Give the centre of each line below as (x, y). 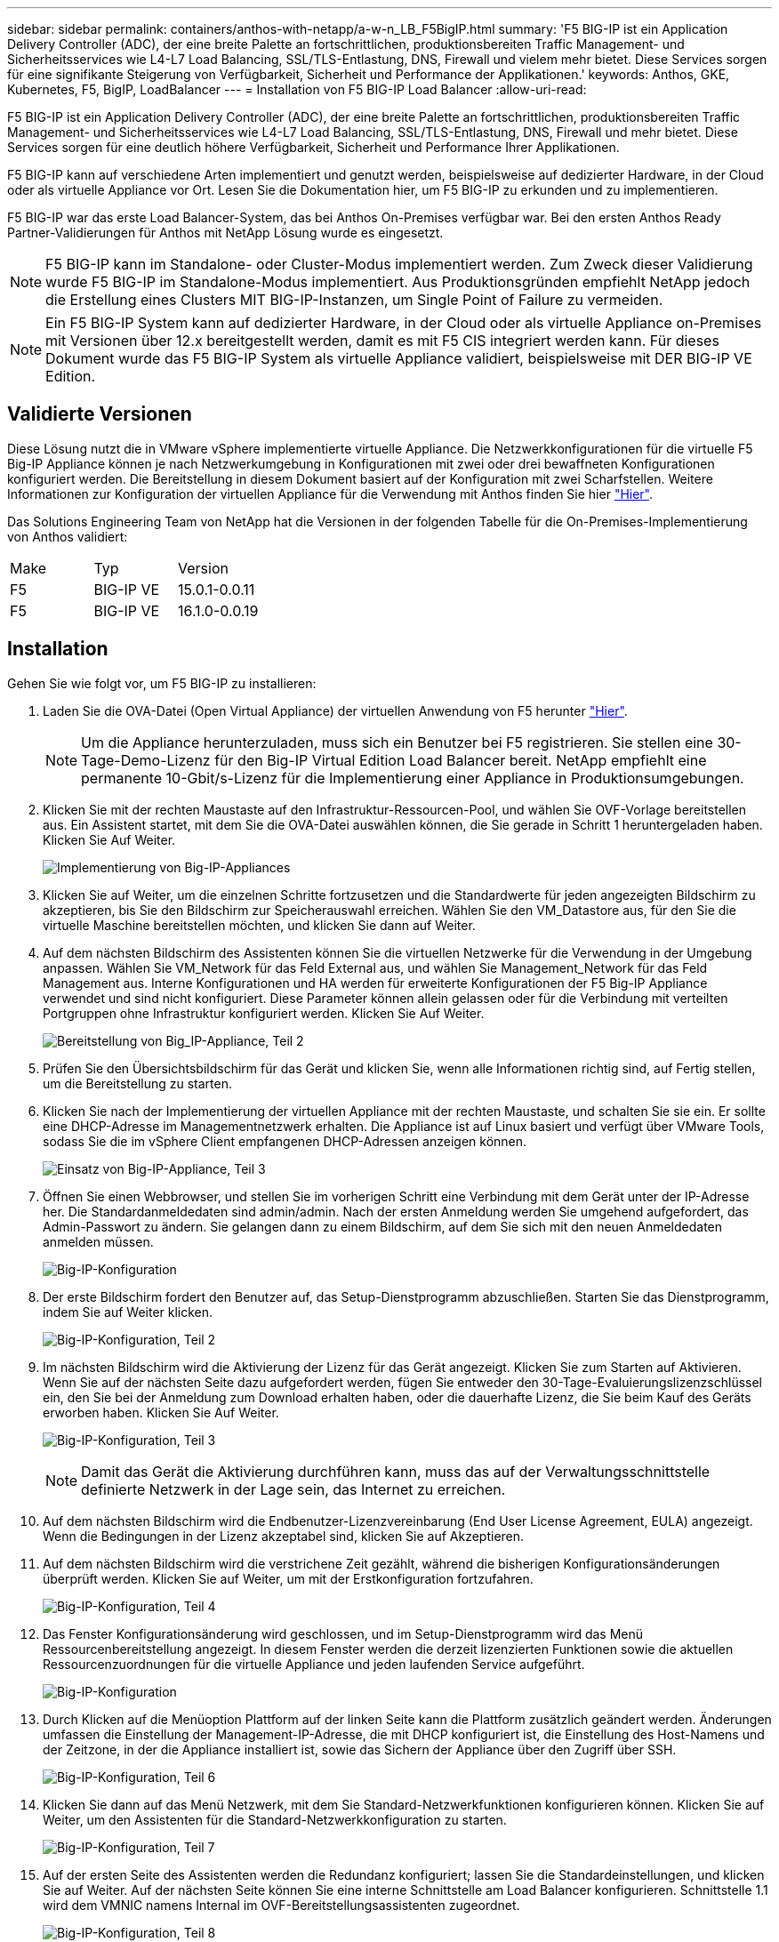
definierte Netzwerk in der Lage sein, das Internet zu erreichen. (293, 1489)
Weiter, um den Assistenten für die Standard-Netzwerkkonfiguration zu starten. (275, 1819)
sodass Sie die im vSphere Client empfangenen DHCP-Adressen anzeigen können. (285, 1141)
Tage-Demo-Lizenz (146, 760)
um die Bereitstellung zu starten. (137, 1083)
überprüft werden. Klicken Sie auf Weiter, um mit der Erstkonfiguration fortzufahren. (288, 1578)
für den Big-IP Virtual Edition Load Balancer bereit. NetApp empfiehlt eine (461, 760)
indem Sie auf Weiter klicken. (128, 1312)
